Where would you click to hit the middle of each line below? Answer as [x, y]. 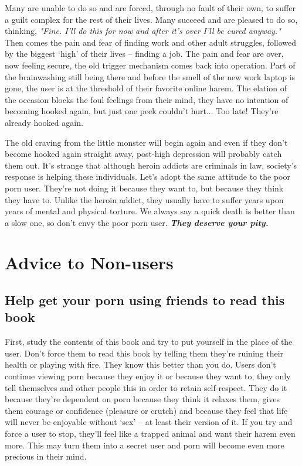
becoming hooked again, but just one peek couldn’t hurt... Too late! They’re [142, 111]
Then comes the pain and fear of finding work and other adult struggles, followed [151, 42]
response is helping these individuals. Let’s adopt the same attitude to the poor [147, 177]
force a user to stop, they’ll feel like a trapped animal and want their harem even [150, 433]
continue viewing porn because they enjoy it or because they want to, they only [148, 376]
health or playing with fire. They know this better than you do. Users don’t [140, 364]
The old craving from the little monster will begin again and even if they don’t [146, 142]
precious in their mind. [46, 456]
